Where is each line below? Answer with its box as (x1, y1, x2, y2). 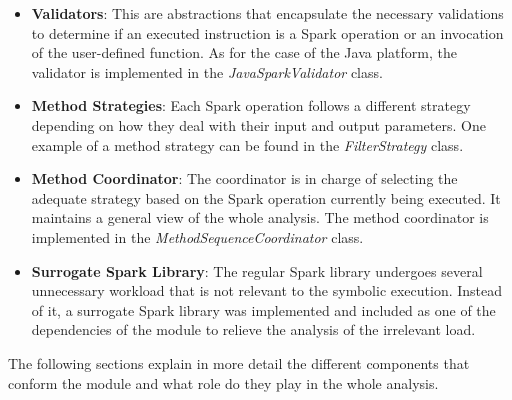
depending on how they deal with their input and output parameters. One (31, 114, 486, 135)
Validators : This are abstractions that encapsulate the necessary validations (31, 3, 504, 23)
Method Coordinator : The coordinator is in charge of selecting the (31, 168, 458, 189)
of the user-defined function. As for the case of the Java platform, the (31, 42, 458, 63)
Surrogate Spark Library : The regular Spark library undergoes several (31, 260, 483, 281)
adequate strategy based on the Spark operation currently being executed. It (31, 187, 501, 208)
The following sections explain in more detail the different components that (8, 352, 470, 373)
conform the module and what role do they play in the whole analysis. (8, 372, 439, 393)
